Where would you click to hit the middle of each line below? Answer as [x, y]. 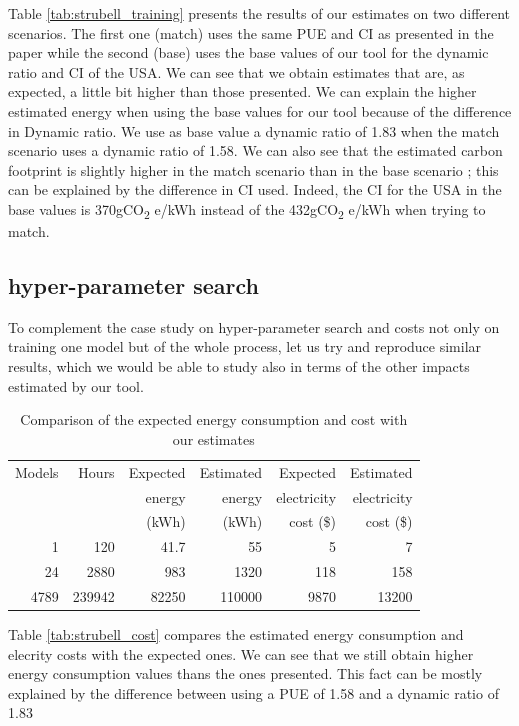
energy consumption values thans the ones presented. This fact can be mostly [245, 673]
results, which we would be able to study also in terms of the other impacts [239, 366]
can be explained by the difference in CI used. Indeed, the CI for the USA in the [255, 189]
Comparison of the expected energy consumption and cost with [214, 419]
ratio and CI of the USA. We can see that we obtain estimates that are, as [236, 71]
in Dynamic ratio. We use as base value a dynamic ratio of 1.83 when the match [254, 130]
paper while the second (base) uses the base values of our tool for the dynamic [248, 52]
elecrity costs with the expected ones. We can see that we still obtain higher [241, 653]
